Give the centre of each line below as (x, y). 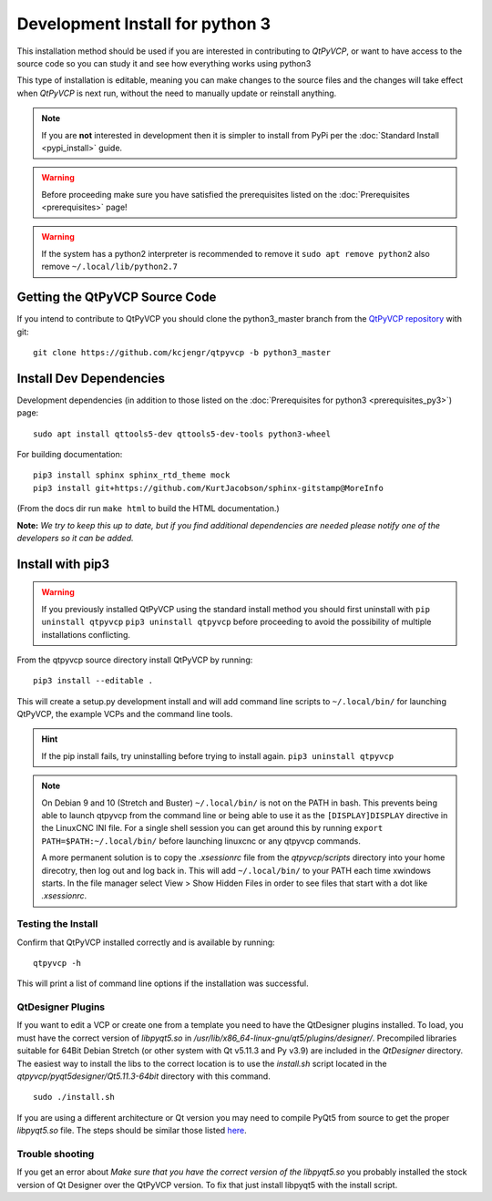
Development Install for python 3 (144, 24)
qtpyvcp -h (57, 963)
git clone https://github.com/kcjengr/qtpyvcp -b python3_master (182, 352)
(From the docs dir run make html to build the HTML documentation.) (148, 508)
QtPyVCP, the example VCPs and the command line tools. (125, 714)
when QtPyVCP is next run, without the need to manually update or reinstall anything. (177, 93)
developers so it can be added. (75, 538)
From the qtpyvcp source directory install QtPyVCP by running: (135, 660)
